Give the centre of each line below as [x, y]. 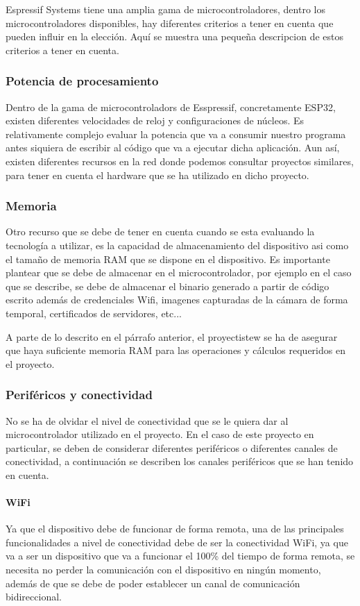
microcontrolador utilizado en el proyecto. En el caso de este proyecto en [160, 434]
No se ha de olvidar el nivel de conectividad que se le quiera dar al [147, 420]
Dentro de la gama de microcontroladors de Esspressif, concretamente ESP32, [171, 107]
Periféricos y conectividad [79, 395]
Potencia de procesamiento [82, 81]
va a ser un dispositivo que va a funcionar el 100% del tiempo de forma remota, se [180, 556]
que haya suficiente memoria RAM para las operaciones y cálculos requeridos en [175, 350]
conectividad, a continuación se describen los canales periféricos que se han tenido [180, 461]
